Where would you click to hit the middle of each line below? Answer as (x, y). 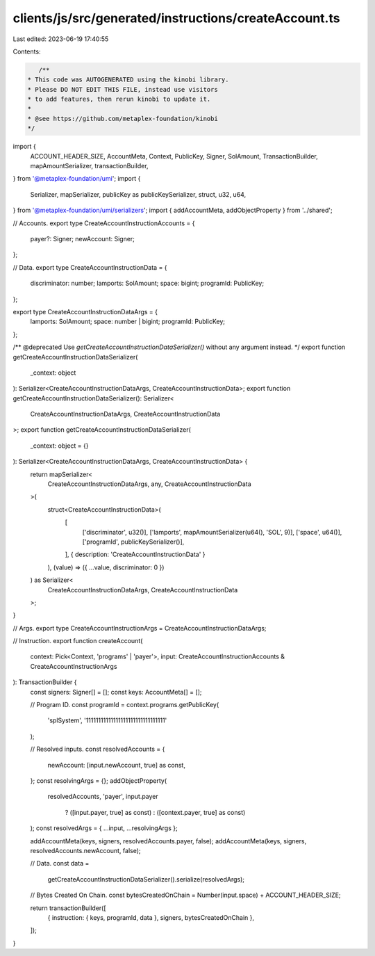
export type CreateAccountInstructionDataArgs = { (85, 311)
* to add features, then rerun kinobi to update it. (119, 99)
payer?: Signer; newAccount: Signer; (83, 238)
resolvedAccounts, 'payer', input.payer (103, 797)
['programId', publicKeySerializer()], (133, 542)
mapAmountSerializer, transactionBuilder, (89, 166)
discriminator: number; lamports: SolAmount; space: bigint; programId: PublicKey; (147, 283)
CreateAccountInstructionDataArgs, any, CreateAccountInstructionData (149, 484)
